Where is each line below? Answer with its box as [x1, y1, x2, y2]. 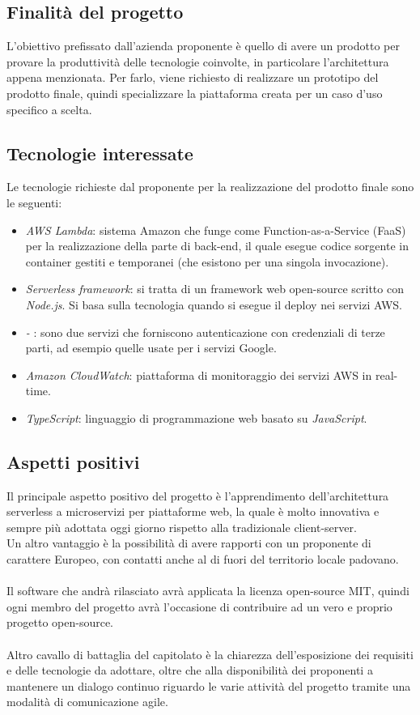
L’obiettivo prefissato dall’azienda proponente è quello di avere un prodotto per [6, 37, 400, 54]
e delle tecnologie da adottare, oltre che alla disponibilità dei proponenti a [6, 662, 373, 679]
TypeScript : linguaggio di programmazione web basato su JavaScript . [25, 409, 367, 426]
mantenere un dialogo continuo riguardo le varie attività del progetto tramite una [6, 677, 411, 694]
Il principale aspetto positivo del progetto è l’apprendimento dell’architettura [6, 487, 389, 504]
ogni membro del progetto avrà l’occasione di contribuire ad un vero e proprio [6, 598, 392, 615]
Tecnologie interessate [6, 140, 193, 165]
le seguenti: [6, 194, 62, 211]
